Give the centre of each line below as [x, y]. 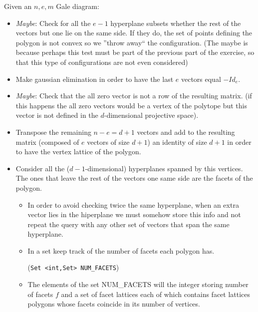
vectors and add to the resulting [186, 132]
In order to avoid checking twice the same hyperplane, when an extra [133, 204]
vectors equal [201, 79]
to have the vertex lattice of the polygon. [78, 152]
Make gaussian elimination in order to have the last [95, 79]
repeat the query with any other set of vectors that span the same [129, 224]
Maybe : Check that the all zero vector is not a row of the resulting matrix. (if [134, 96]
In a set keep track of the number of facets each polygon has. [121, 250]
